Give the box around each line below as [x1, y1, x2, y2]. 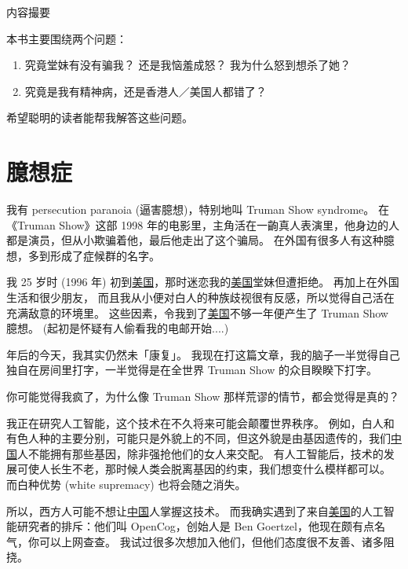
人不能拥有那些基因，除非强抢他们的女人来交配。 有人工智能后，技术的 [17, 445, 384, 461]
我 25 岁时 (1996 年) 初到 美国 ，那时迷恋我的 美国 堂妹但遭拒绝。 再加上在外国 [6, 273, 399, 290]
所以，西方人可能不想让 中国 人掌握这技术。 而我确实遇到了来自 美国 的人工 [6, 502, 384, 519]
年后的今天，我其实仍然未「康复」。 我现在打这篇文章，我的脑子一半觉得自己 [6, 346, 400, 362]
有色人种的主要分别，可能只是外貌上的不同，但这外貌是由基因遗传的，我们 [6, 430, 391, 446]
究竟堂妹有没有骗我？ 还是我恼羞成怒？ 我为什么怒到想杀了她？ [24, 57, 352, 73]
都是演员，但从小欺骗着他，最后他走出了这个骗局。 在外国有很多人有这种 [6, 232, 384, 248]
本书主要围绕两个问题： [6, 30, 127, 46]
